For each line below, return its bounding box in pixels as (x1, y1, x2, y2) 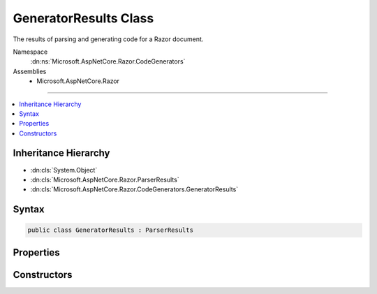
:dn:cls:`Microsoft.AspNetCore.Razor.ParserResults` (30, 175, 179, 184)
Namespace (13, 47, 48, 56)
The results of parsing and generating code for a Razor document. (13, 35, 204, 43)
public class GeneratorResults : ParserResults (27, 226, 193, 234)
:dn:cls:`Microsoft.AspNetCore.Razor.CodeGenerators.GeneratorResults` (30, 185, 239, 193)
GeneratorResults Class (13, 10, 154, 26)
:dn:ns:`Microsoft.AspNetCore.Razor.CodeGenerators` (30, 57, 186, 66)
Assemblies (13, 67, 47, 75)
